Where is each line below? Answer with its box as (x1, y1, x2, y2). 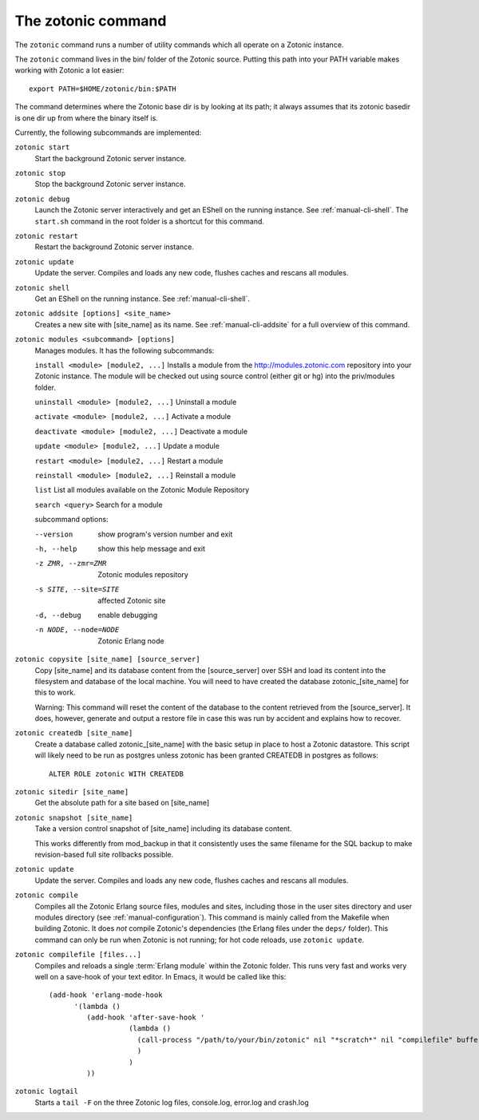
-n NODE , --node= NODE (34, 625, 120, 635)
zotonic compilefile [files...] (14, 950, 141, 960)
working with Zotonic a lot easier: (14, 65, 125, 75)
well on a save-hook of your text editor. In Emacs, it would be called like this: (34, 972, 287, 981)
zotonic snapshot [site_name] (14, 813, 133, 822)
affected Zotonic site (97, 596, 166, 605)
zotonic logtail (14, 1086, 79, 1096)
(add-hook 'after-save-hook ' (86, 1013, 205, 1022)
